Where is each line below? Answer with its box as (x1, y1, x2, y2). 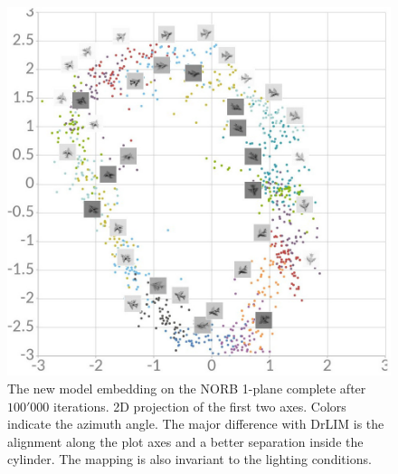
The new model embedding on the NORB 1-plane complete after (7, 378, 366, 397)
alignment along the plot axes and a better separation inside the (7, 431, 364, 450)
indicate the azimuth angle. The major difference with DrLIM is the (7, 414, 384, 433)
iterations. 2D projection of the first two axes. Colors (53, 396, 346, 415)
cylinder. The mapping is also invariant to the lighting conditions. (7, 450, 372, 469)
